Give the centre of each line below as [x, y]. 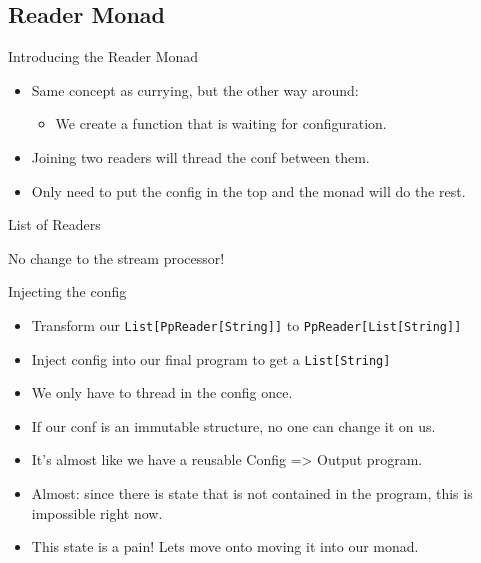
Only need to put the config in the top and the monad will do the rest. [248, 190]
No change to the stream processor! [116, 257]
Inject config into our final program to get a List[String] [211, 358]
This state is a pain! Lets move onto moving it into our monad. [225, 546]
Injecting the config [67, 291]
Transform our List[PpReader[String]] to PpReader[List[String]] [246, 324]
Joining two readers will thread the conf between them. [200, 156]
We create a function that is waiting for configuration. [221, 123]
